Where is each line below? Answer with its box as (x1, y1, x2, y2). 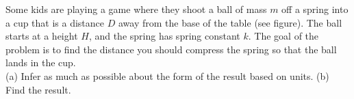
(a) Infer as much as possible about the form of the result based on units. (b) (5, 68, 329, 83)
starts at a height (5, 29, 78, 43)
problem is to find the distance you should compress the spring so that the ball (5, 42, 337, 56)
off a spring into (281, 2, 349, 16)
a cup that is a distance (5, 15, 105, 29)
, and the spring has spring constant (88, 29, 240, 43)
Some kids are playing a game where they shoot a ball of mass (5, 2, 267, 16)
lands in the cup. (5, 55, 76, 70)
